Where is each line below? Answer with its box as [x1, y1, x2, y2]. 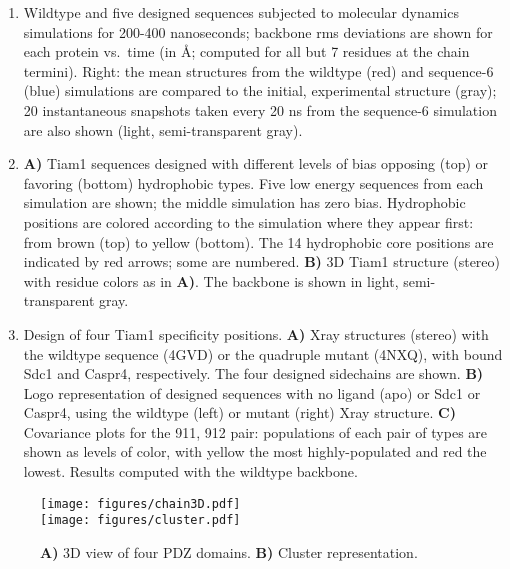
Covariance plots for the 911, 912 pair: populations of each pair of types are [23, 421, 488, 442]
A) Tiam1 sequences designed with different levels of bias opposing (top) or [23, 153, 489, 174]
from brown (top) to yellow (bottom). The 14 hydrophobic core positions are [23, 231, 494, 252]
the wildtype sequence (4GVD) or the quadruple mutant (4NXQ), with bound [23, 343, 503, 364]
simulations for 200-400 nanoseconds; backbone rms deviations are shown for [23, 21, 493, 42]
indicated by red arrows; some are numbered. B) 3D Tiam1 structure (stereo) [23, 251, 501, 272]
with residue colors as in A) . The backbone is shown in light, [23, 270, 399, 291]
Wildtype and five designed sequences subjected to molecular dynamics [23, 2, 459, 22]
